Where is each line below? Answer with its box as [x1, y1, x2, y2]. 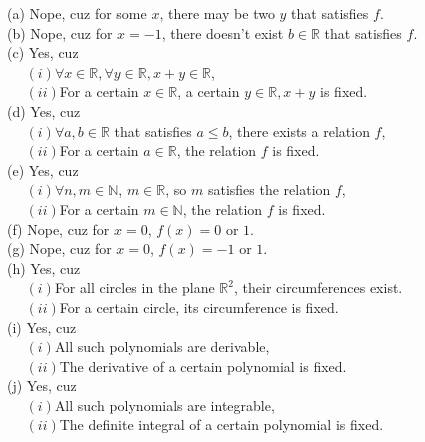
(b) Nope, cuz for [7, 22, 113, 43]
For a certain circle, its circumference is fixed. [59, 296, 339, 317]
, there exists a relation [228, 120, 370, 141]
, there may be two [159, 3, 275, 23]
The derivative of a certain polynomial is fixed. [59, 355, 347, 376]
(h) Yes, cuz [7, 257, 81, 278]
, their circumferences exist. [233, 277, 403, 298]
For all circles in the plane [54, 277, 215, 298]
